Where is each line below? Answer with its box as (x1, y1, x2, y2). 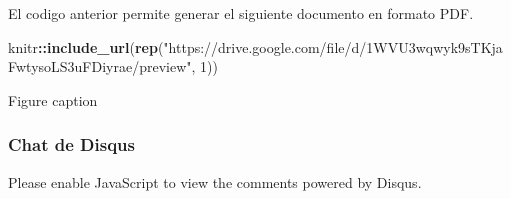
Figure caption (8, 89, 98, 110)
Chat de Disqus (8, 132, 135, 157)
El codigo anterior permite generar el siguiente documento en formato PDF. (8, 3, 474, 23)
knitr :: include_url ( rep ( (8, 36, 164, 57)
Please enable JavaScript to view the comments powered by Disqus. (8, 171, 422, 192)
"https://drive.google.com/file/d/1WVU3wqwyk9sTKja (163, 36, 503, 57)
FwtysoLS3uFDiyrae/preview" (8, 56, 192, 77)
